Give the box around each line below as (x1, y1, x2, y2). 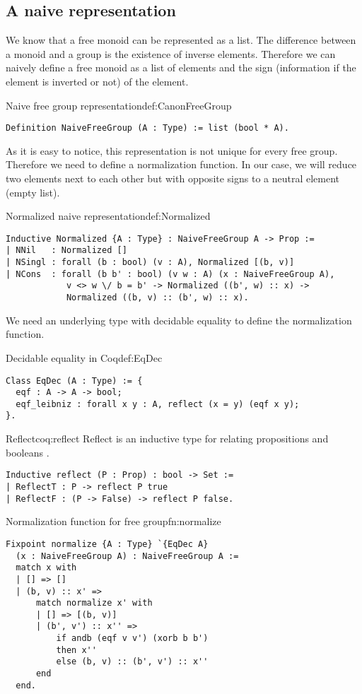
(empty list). (6, 184, 60, 199)
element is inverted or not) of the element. (6, 73, 189, 88)
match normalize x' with (35, 598, 153, 608)
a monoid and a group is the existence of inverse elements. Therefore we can (6, 46, 336, 61)
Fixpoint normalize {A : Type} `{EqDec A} (6, 539, 209, 549)
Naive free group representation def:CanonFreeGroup (6, 98, 232, 112)
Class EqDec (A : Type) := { (6, 375, 143, 386)
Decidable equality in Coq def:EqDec (6, 350, 163, 365)
